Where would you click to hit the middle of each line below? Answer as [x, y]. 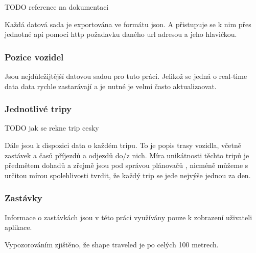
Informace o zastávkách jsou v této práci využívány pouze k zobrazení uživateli [129, 217]
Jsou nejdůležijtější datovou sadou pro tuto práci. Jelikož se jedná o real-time [126, 76]
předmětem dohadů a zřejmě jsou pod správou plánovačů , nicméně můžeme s [126, 165]
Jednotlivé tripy [38, 109]
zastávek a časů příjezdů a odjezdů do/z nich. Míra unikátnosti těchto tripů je [127, 155]
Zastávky [24, 198]
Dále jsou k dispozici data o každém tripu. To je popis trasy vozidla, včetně [123, 145]
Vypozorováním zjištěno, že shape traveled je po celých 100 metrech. [112, 244]
